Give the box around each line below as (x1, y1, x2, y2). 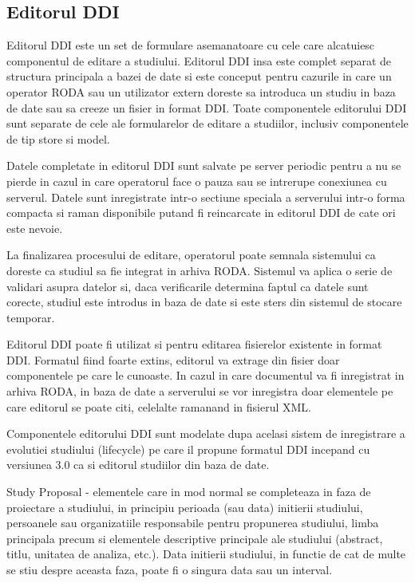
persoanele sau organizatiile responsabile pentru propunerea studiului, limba (6, 514, 379, 531)
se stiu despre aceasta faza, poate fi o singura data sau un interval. (6, 561, 333, 578)
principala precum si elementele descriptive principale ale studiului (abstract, (6, 530, 383, 546)
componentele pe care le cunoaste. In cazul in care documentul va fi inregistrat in (6, 367, 405, 384)
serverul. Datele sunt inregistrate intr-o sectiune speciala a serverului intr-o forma (6, 188, 405, 205)
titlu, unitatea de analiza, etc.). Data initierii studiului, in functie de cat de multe (6, 546, 406, 562)
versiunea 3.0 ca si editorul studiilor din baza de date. (6, 456, 270, 473)
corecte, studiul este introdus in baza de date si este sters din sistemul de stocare (6, 293, 402, 310)
